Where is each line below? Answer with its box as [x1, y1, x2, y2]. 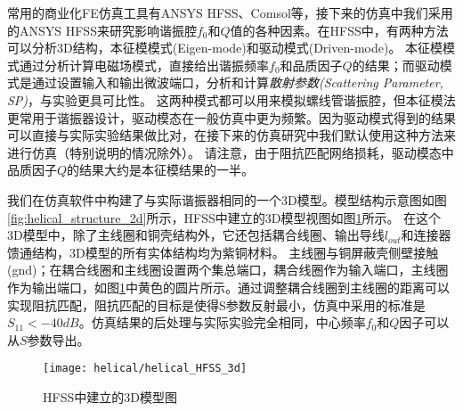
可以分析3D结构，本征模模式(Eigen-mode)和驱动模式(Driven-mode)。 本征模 [7, 38, 443, 57]
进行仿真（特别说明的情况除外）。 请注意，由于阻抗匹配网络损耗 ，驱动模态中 [7, 143, 454, 161]
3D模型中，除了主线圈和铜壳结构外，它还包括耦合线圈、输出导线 [7, 226, 385, 244]
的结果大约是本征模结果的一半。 [67, 160, 255, 179]
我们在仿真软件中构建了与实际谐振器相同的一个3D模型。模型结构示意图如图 [7, 190, 447, 209]
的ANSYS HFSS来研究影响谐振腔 [7, 21, 197, 39]
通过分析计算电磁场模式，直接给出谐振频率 [19, 55, 269, 74]
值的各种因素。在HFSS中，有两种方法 [230, 21, 449, 39]
